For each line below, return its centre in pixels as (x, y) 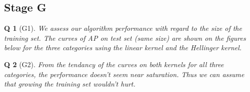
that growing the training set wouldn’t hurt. (70, 84)
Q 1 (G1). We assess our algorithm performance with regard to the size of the (123, 28)
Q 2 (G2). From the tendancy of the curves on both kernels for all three (114, 64)
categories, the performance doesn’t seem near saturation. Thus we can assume (124, 74)
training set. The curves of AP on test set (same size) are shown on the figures (125, 38)
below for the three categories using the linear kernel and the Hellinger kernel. (123, 47)
